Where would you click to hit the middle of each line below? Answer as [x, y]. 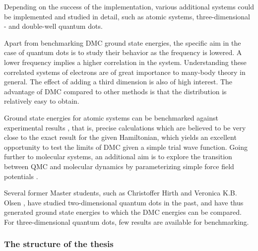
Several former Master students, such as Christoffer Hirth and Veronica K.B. [121, 193]
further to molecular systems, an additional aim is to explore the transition [118, 157]
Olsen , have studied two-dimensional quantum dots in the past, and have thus [124, 202]
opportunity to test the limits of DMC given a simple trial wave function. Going [126, 147]
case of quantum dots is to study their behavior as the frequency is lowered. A [123, 52]
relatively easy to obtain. [42, 101]
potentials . [21, 176]
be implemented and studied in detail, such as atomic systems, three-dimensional [127, 16]
